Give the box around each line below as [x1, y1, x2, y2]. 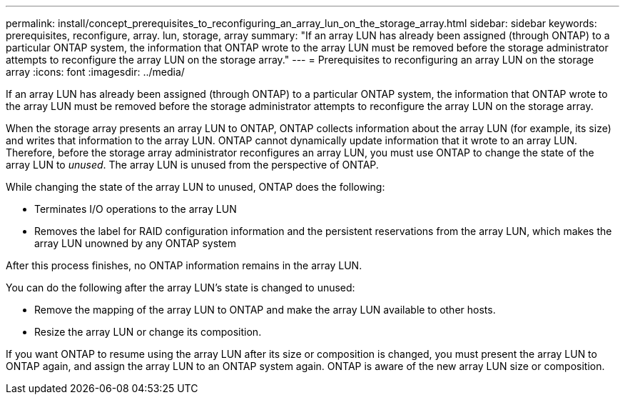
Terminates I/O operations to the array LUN [34, 203, 237, 215]
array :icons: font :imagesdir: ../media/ [6, 66, 185, 78]
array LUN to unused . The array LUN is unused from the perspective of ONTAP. [6, 159, 379, 171]
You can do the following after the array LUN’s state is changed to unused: [6, 281, 355, 294]
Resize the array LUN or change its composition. [34, 326, 262, 338]
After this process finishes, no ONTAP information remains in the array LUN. [6, 259, 362, 271]
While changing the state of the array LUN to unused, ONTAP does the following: [6, 181, 385, 193]
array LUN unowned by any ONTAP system [34, 237, 236, 249]
